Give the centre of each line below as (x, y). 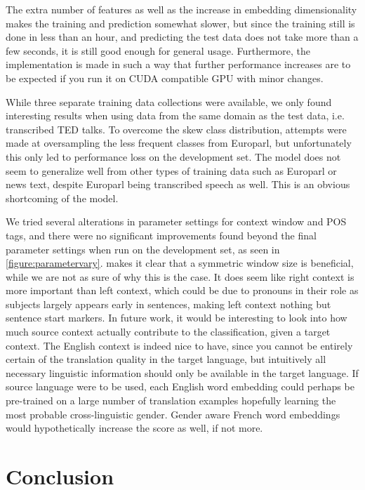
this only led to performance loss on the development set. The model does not (173, 156)
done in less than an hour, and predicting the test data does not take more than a (182, 37)
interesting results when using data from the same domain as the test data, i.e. (175, 115)
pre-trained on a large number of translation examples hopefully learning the (171, 400)
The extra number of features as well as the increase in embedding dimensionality (181, 9)
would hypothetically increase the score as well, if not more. (134, 428)
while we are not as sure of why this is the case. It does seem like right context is (180, 276)
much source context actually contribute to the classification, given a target (168, 332)
